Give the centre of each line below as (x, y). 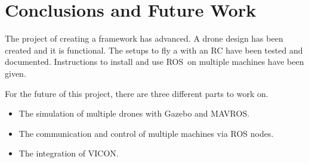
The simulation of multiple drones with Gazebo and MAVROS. (134, 113)
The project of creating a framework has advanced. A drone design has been (144, 38)
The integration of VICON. (69, 153)
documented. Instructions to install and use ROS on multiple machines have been (154, 62)
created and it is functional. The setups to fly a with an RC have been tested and (154, 50)
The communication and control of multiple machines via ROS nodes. (146, 133)
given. (16, 73)
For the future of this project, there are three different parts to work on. (137, 93)
